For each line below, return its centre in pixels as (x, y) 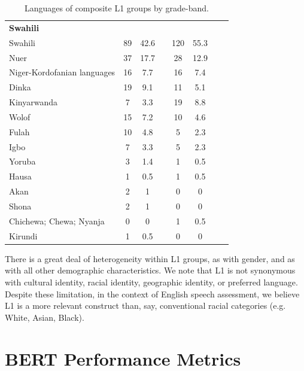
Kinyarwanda (33, 102)
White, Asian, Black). (45, 317)
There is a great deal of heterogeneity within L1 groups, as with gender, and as (150, 258)
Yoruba (22, 161)
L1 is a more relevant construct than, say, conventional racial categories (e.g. (145, 305)
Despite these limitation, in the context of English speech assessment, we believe (152, 294)
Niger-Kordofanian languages (62, 72)
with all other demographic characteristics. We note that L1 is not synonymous (150, 270)
